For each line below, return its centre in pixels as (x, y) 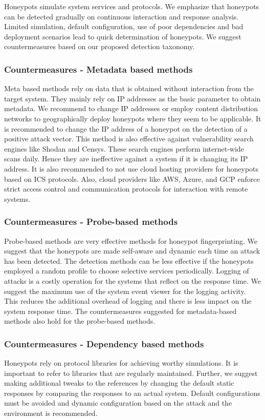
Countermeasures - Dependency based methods (104, 343)
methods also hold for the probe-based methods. (80, 321)
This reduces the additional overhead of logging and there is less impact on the (128, 301)
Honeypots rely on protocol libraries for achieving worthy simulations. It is (121, 363)
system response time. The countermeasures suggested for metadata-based (120, 311)
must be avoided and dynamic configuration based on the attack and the (118, 403)
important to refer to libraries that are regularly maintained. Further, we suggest (131, 373)
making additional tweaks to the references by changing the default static (119, 383)
